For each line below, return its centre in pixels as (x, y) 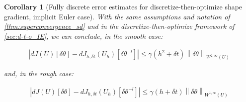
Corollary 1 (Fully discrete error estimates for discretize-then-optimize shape (123, 6)
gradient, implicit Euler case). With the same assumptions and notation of (117, 16)
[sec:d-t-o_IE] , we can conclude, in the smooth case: (83, 36)
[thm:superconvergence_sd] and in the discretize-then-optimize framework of (119, 26)
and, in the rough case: (39, 73)
